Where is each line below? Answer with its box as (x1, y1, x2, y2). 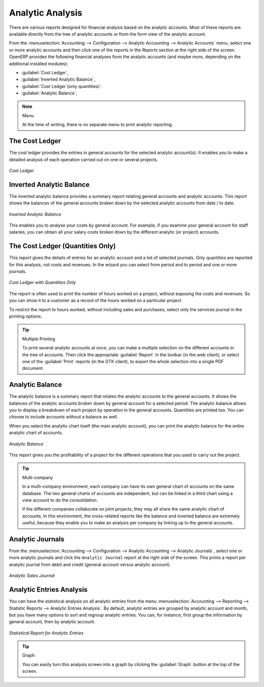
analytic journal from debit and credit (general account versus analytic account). (9, 561, 171, 567)
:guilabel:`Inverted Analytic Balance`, (21, 76, 95, 83)
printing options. (9, 313, 43, 320)
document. (22, 365, 44, 371)
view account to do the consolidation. (22, 497, 98, 503)
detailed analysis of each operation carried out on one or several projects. (9, 156, 158, 162)
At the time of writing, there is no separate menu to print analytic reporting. (22, 122, 173, 128)
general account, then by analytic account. (9, 619, 95, 625)
